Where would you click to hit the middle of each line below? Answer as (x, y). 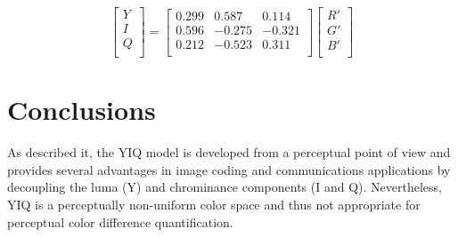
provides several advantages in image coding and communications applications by (229, 169)
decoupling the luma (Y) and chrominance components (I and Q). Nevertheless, (225, 187)
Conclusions (82, 110)
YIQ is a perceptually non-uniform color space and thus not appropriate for (214, 205)
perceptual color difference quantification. (120, 221)
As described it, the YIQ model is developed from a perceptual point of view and (229, 152)
